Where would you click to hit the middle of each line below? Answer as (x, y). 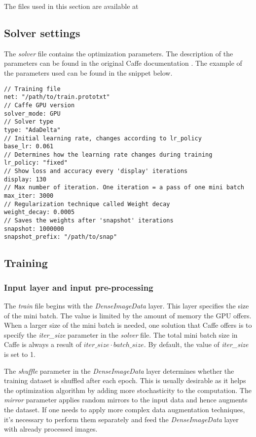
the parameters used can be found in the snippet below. (88, 72)
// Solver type (29, 122)
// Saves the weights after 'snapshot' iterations (89, 221)
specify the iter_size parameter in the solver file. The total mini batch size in (121, 334)
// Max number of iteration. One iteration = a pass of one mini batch (124, 188)
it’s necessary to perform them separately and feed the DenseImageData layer (121, 419)
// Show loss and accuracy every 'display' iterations (96, 171)
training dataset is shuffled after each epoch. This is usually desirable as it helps (125, 380)
